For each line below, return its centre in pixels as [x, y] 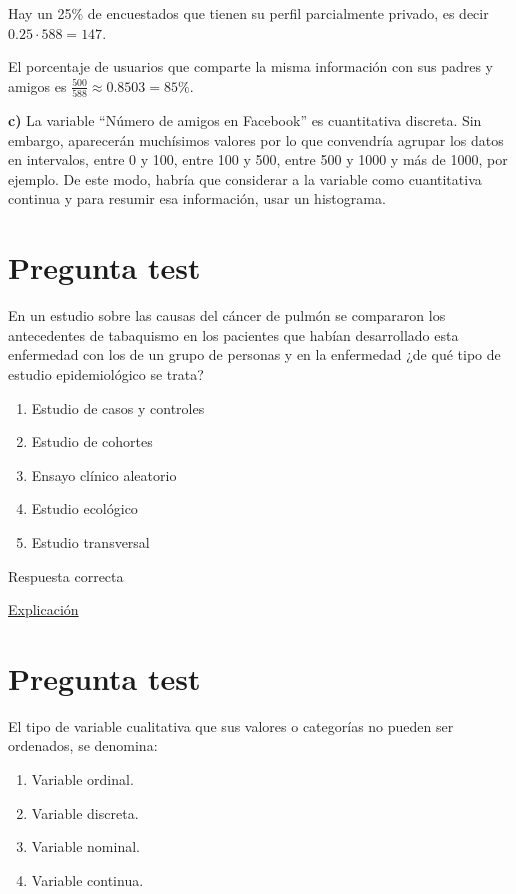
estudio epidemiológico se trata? [106, 373]
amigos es [37, 85]
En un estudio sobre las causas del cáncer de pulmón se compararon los [227, 315]
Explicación [43, 609]
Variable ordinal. [82, 779]
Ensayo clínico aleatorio [104, 474]
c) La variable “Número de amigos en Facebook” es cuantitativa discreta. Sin [245, 120]
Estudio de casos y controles [118, 407]
